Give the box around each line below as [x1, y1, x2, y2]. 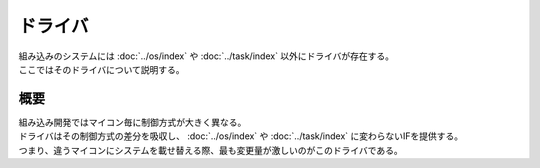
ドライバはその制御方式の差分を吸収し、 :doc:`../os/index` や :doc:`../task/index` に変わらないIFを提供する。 [18, 130, 464, 142]
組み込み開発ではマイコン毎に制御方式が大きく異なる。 [18, 116, 247, 128]
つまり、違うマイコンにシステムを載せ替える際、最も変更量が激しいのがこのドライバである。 [18, 144, 404, 156]
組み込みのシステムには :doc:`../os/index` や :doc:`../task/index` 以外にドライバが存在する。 [18, 50, 395, 62]
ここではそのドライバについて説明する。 [18, 63, 185, 75]
